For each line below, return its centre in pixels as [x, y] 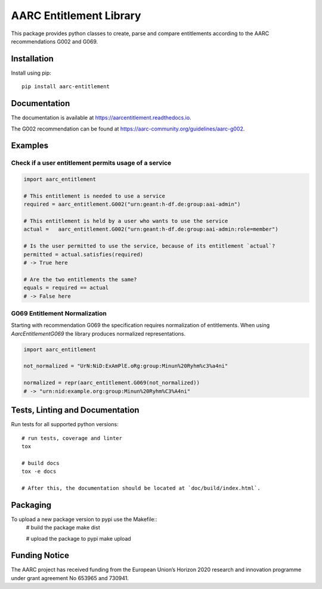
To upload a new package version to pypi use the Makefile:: [84, 519]
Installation [32, 59]
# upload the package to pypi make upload [78, 538]
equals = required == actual [66, 288]
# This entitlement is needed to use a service [94, 196]
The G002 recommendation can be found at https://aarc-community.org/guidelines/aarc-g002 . [128, 129]
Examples [30, 146]
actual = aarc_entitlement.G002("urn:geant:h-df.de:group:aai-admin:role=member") [151, 229]
